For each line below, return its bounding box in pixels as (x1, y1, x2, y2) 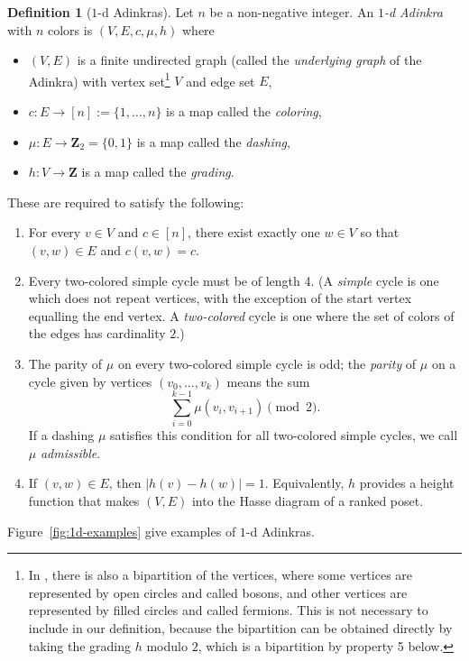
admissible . (40, 443, 101, 462)
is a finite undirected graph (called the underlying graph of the (77, 50, 422, 69)
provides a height (359, 473, 455, 492)
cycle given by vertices (28, 372, 152, 390)
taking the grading (28, 636, 132, 655)
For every (28, 223, 81, 242)
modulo (146, 636, 188, 655)
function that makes (28, 491, 140, 510)
